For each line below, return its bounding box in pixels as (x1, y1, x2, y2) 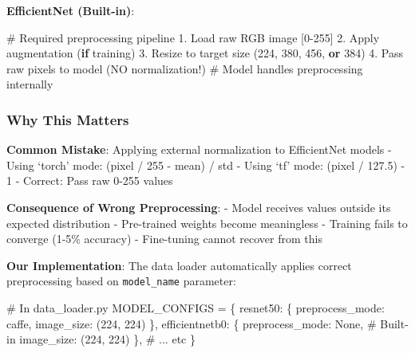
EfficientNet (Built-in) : (6, 2, 135, 18)
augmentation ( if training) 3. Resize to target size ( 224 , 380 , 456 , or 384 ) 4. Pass (6, 45, 404, 61)
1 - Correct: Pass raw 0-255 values (6, 172, 173, 189)
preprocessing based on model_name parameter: (6, 273, 236, 289)
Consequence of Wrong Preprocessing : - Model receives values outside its (6, 198, 391, 215)
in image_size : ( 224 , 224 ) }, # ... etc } (6, 331, 196, 347)
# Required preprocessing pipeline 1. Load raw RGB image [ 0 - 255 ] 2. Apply (6, 29, 380, 45)
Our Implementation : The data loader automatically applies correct (6, 257, 352, 273)
